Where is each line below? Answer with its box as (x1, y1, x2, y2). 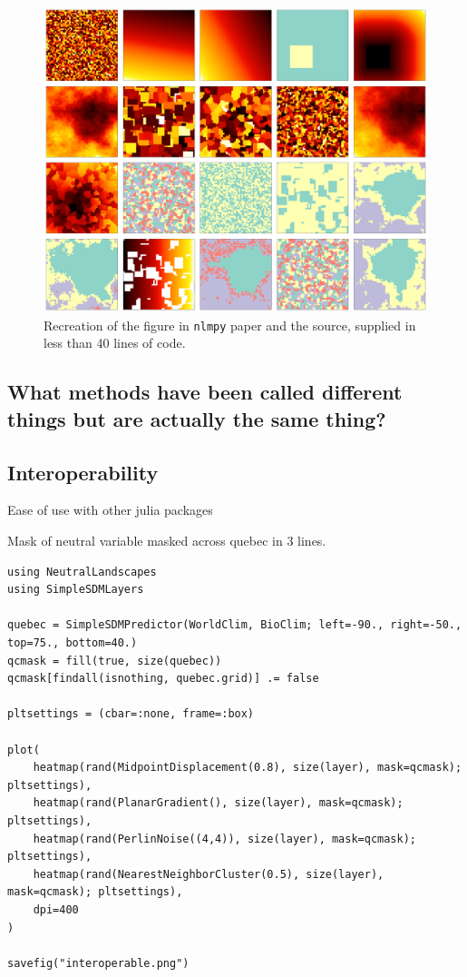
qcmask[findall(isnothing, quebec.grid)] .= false (7, 672, 319, 686)
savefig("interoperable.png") (7, 956, 190, 970)
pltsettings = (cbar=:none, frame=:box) (7, 707, 255, 721)
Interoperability (7, 458, 159, 486)
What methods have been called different (7, 378, 403, 406)
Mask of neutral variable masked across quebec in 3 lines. (7, 531, 326, 550)
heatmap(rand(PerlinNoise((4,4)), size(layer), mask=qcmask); (33, 832, 417, 845)
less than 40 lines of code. (44, 333, 186, 352)
